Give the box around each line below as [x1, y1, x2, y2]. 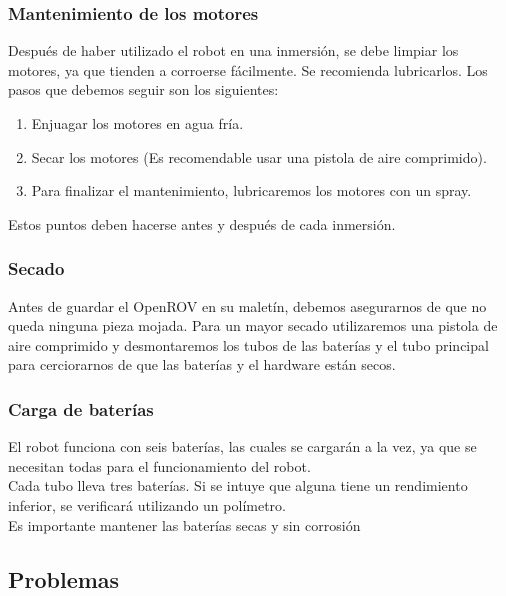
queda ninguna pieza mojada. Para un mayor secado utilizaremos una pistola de [8, 315, 498, 336]
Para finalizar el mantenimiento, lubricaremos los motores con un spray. [31, 180, 472, 201]
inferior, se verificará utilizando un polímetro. [8, 494, 286, 515]
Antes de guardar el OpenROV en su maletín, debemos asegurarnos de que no [8, 295, 487, 316]
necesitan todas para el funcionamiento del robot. [8, 455, 311, 476]
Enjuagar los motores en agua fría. [31, 113, 244, 133]
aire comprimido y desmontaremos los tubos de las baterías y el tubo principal [8, 334, 489, 355]
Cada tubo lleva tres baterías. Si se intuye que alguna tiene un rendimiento [8, 475, 468, 496]
